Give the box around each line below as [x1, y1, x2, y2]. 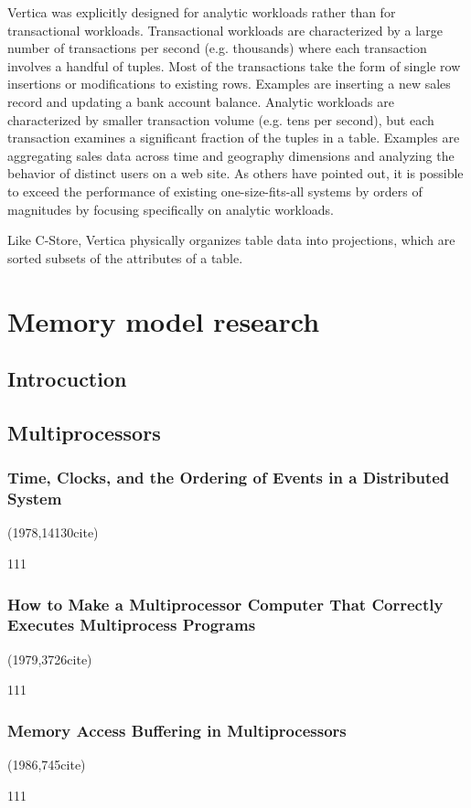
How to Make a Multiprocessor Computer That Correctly [7, 592, 444, 615]
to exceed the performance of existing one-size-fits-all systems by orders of [7, 181, 423, 200]
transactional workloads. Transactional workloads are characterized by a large [7, 20, 443, 39]
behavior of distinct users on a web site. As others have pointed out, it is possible [7, 164, 464, 183]
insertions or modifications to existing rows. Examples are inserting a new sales [7, 74, 451, 93]
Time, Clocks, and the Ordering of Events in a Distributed [7, 466, 450, 489]
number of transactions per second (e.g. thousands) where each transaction [7, 38, 427, 58]
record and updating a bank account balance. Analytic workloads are [7, 91, 394, 111]
